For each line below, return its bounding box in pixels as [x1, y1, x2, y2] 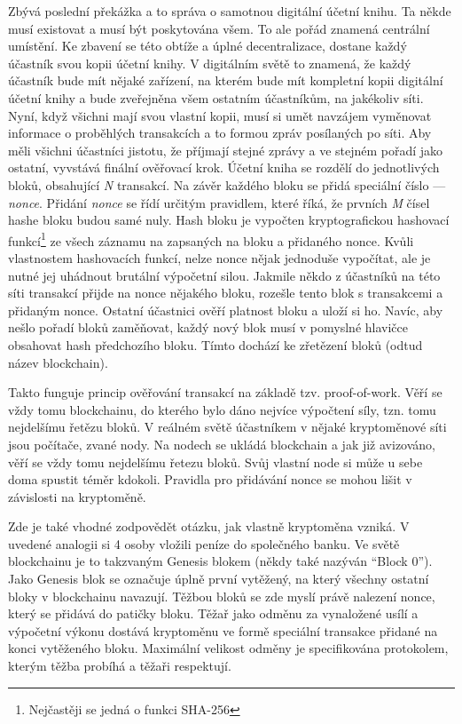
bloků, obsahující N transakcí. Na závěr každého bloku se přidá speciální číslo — [8, 175, 446, 194]
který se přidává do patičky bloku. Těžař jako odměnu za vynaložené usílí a [8, 604, 419, 623]
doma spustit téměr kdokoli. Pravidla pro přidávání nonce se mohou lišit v [8, 470, 412, 489]
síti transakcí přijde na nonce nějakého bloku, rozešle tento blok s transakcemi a [8, 283, 443, 302]
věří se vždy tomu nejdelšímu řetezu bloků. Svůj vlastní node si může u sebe [8, 452, 423, 471]
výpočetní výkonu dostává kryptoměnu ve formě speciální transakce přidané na [8, 621, 438, 640]
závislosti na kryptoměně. [8, 487, 146, 505]
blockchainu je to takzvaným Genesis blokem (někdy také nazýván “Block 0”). [8, 552, 433, 570]
